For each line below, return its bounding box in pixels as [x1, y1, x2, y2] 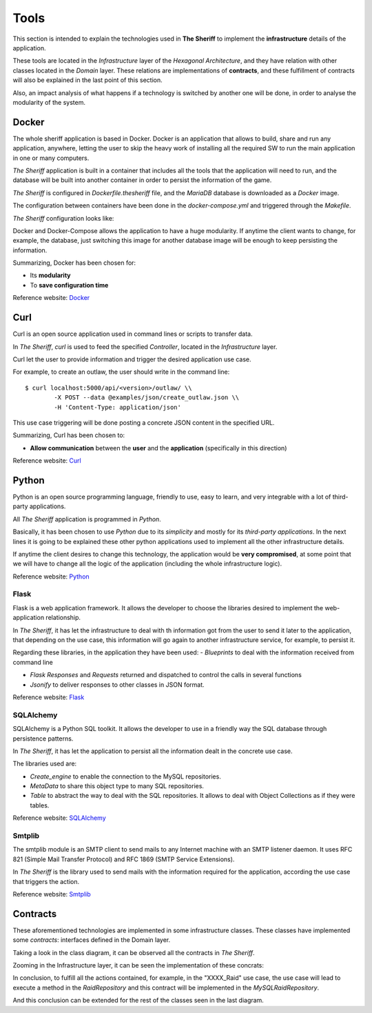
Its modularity [30, 271, 71, 279]
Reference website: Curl [12, 457, 82, 465]
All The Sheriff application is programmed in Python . [12, 514, 161, 523]
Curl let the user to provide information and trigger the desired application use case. [12, 355, 251, 363]
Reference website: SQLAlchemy [12, 814, 106, 822]
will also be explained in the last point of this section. [12, 76, 163, 84]
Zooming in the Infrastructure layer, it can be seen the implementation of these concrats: [12, 961, 265, 970]
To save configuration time [30, 281, 109, 289]
